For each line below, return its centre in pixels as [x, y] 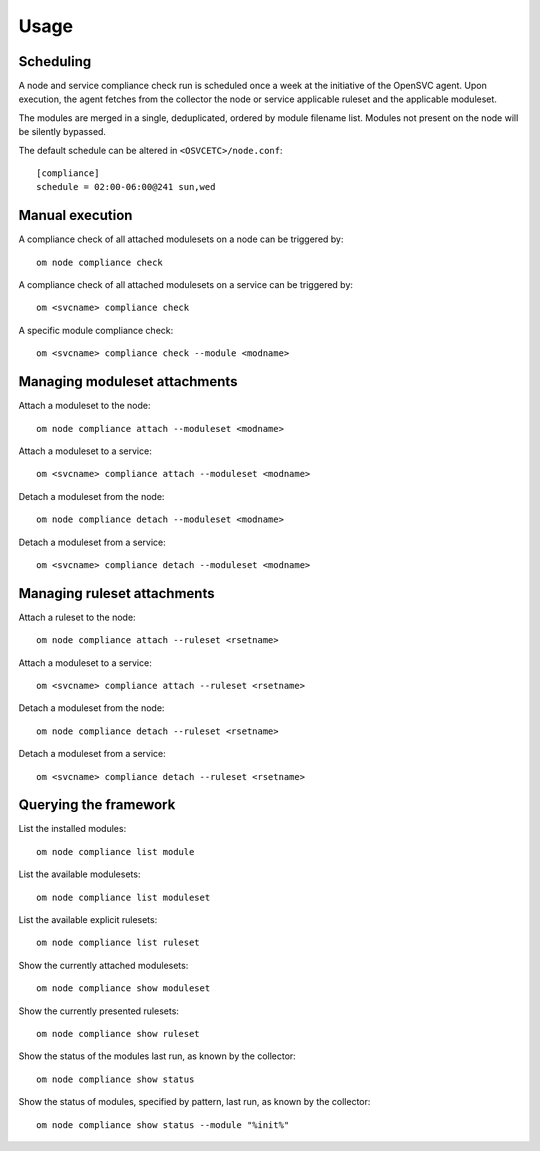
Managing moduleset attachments [128, 381]
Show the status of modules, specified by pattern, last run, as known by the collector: [194, 1102]
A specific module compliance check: [96, 330]
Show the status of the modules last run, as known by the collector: [157, 1056]
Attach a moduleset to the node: [84, 406]
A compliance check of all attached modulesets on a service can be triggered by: [186, 285]
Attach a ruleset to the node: [77, 617]
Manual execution [75, 215]
